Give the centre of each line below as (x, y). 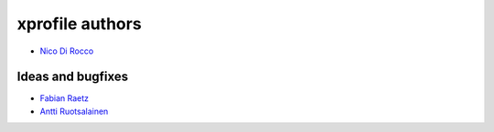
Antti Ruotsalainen (74, 111)
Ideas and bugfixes (73, 77)
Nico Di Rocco (67, 51)
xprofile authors (79, 24)
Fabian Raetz (64, 98)
